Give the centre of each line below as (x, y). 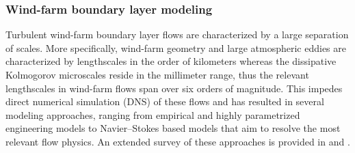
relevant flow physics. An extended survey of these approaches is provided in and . (178, 141)
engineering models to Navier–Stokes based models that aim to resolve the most (173, 128)
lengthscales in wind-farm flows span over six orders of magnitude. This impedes (174, 88)
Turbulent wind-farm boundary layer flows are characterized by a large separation (177, 34)
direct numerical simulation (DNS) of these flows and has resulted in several (165, 101)
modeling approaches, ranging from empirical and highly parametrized (153, 114)
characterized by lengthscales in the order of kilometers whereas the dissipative (171, 61)
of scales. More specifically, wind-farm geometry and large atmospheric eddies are (176, 47)
